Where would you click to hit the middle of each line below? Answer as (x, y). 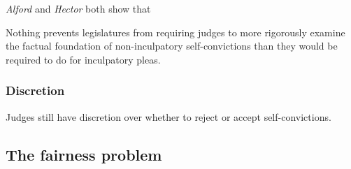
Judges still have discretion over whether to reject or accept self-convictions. (169, 116)
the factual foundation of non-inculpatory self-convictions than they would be (172, 46)
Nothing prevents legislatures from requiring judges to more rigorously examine (175, 32)
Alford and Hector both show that (78, 8)
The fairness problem (84, 154)
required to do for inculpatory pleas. (83, 59)
